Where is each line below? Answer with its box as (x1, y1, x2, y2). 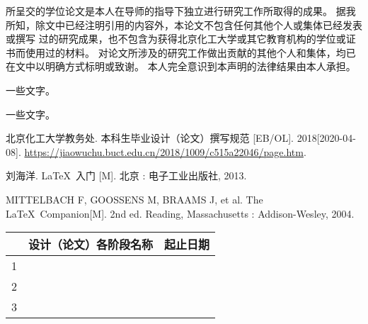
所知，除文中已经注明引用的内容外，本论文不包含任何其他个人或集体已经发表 (6, 17, 362, 32)
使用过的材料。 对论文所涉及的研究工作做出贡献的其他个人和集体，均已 (25, 45, 356, 60)
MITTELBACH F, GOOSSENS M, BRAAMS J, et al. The (6, 191, 263, 206)
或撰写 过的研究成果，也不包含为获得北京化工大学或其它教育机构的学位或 (6, 31, 346, 46)
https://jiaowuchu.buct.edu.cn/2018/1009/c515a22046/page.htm (24, 144, 304, 159)
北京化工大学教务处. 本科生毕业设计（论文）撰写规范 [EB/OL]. (6, 130, 294, 145)
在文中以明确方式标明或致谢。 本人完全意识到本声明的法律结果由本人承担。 (6, 59, 356, 74)
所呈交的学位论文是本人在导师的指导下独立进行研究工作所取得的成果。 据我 (6, 4, 356, 18)
